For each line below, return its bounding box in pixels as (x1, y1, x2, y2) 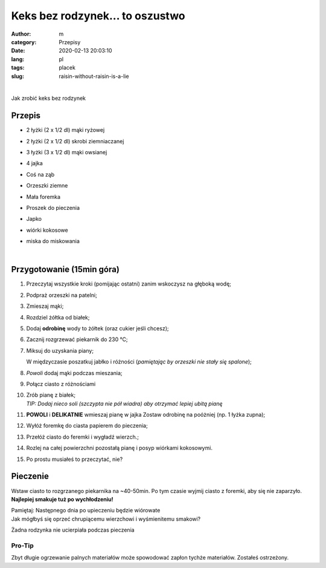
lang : (11, 55, 25, 63)
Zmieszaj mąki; (26, 302, 64, 310)
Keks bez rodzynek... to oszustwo (11, 9, 185, 22)
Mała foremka (26, 193, 60, 200)
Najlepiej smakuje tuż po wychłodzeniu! (11, 495, 113, 503)
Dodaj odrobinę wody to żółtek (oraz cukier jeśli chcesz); (26, 324, 169, 332)
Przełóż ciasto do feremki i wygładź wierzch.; (26, 433, 139, 440)
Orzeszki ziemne (26, 182, 68, 189)
